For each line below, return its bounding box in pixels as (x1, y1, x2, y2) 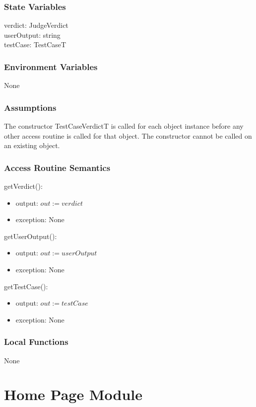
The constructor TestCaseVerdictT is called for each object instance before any (4, 121, 244, 131)
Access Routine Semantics (4, 161, 111, 173)
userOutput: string (4, 29, 61, 40)
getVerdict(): (4, 181, 43, 191)
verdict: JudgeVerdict (4, 20, 68, 30)
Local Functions (4, 335, 68, 348)
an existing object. (4, 140, 60, 151)
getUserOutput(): (4, 231, 57, 241)
